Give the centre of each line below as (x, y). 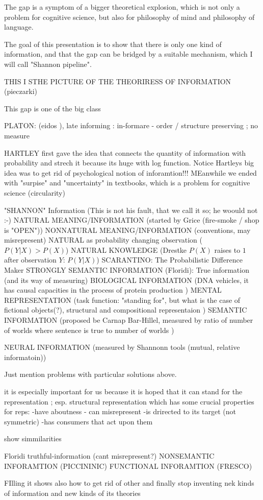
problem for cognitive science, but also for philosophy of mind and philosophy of (129, 17)
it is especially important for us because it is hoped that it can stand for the (123, 391)
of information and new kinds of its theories (72, 493)
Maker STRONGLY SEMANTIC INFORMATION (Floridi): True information (127, 270)
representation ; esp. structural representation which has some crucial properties (129, 401)
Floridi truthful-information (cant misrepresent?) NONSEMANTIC (109, 455)
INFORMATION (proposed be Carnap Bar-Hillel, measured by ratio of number (129, 320)
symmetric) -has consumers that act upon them (78, 421)
